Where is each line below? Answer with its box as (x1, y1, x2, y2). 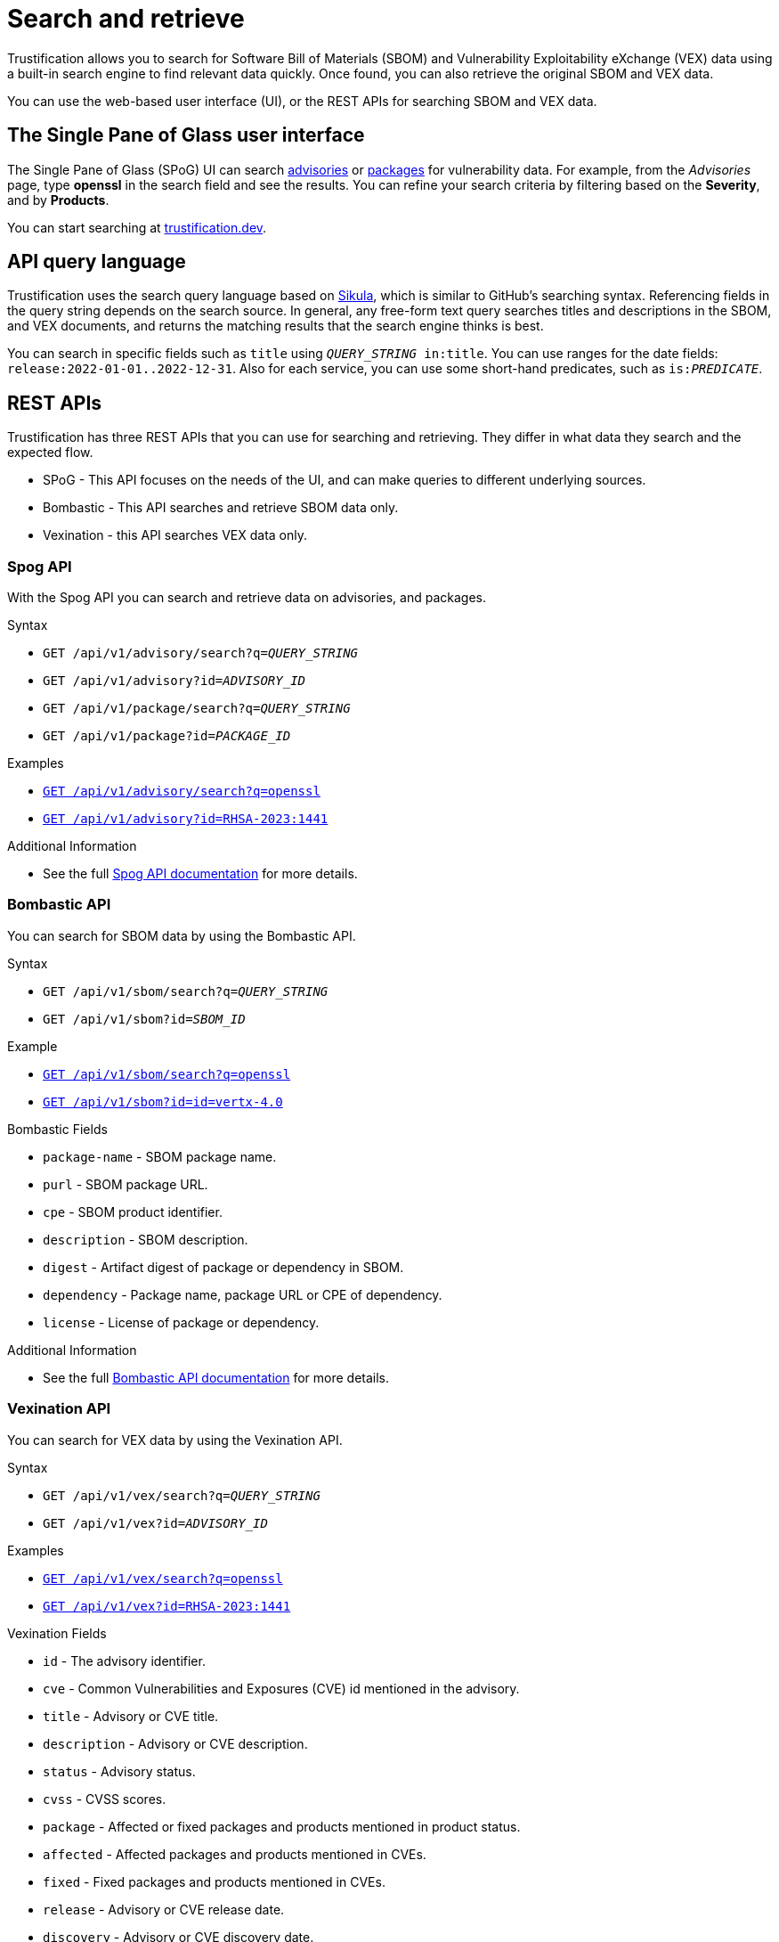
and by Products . (7, 192, 110, 208)
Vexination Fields (7, 1625, 107, 1641)
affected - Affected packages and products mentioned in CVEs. (43, 1846, 426, 1862)
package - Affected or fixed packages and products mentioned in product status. (43, 1818, 521, 1834)
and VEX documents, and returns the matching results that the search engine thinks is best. (7, 318, 544, 334)
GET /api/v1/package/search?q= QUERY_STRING (43, 701, 351, 716)
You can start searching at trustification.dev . (7, 219, 267, 235)
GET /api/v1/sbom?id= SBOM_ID (43, 1011, 246, 1026)
